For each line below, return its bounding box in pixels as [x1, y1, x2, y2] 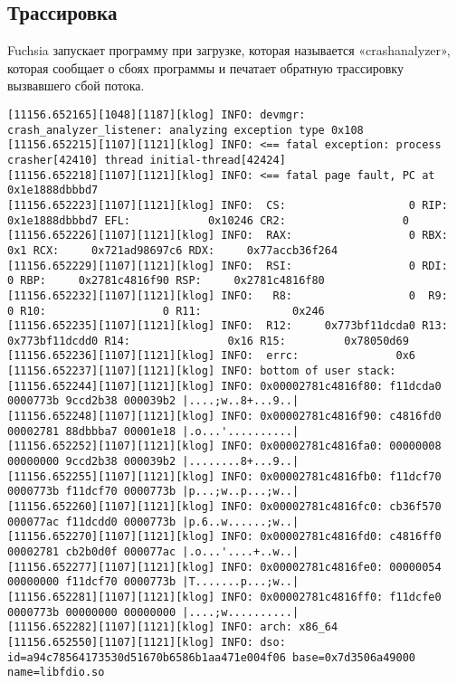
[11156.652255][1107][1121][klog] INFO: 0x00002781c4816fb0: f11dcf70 [7, 470, 442, 483]
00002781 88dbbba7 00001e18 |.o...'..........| [7, 424, 300, 438]
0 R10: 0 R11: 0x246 [7, 304, 325, 318]
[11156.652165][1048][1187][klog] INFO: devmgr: [7, 108, 306, 121]
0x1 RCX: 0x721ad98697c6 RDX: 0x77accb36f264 [7, 243, 338, 257]
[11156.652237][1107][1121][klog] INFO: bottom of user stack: [7, 365, 396, 378]
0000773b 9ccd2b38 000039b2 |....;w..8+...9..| [7, 394, 300, 408]
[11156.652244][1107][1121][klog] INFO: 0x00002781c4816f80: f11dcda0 [7, 379, 442, 393]
